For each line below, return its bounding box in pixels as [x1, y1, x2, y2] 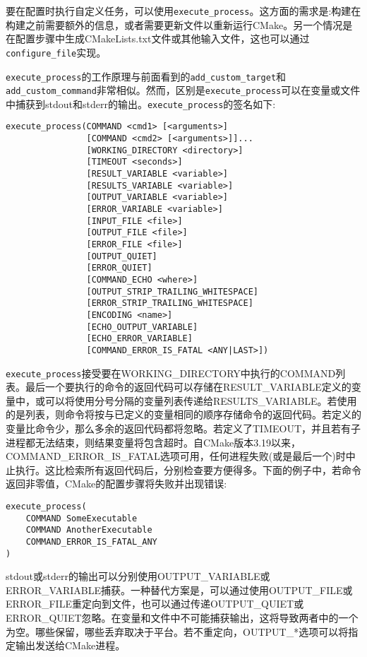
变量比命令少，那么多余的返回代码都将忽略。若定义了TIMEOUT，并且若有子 [6, 421, 361, 436]
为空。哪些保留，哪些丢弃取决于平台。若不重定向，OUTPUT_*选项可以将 [6, 624, 349, 639]
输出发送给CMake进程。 [15, 638, 126, 653]
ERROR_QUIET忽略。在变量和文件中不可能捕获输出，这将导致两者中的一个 [6, 610, 359, 625]
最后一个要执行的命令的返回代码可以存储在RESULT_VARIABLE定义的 [25, 379, 351, 394]
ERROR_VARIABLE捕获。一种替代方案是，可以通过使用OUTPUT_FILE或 [6, 582, 353, 597]
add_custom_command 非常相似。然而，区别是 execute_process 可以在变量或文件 [6, 83, 361, 97]
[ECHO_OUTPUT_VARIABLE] [86, 321, 198, 332]
